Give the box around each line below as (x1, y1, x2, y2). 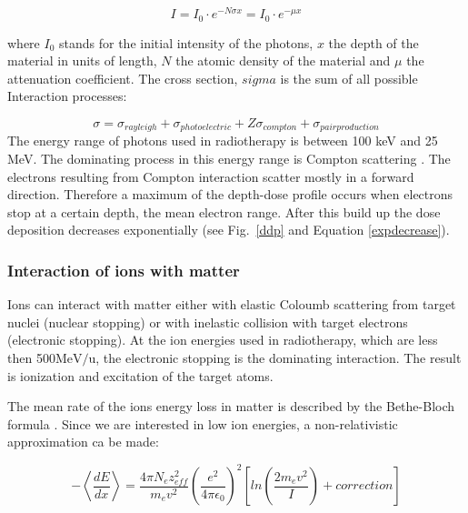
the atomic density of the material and (175, 51, 391, 70)
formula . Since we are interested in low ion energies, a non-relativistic (7, 414, 398, 433)
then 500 (7, 347, 55, 367)
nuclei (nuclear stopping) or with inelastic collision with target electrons (7, 312, 408, 331)
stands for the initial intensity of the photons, (59, 33, 314, 52)
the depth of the (328, 33, 419, 52)
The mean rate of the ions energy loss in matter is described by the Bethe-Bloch (7, 397, 455, 416)
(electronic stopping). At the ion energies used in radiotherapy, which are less (7, 330, 438, 349)
